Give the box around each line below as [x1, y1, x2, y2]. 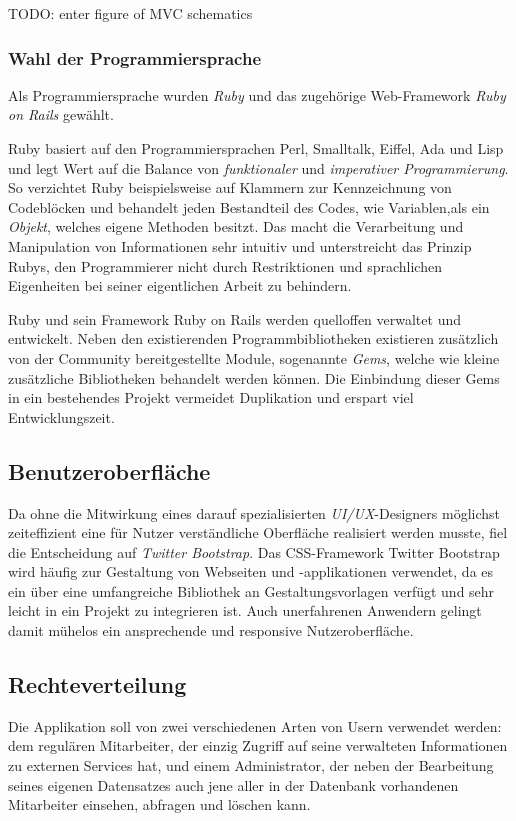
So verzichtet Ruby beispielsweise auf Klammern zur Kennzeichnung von [8, 177, 452, 198]
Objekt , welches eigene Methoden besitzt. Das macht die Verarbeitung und [8, 216, 464, 237]
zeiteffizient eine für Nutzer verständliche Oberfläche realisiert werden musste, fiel [8, 522, 508, 543]
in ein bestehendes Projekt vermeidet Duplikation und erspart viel [8, 387, 414, 408]
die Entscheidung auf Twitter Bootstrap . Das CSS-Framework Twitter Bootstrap [8, 541, 500, 562]
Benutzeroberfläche [8, 455, 211, 486]
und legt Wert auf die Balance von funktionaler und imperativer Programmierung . [8, 157, 509, 178]
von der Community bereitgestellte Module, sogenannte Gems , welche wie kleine [8, 347, 500, 368]
